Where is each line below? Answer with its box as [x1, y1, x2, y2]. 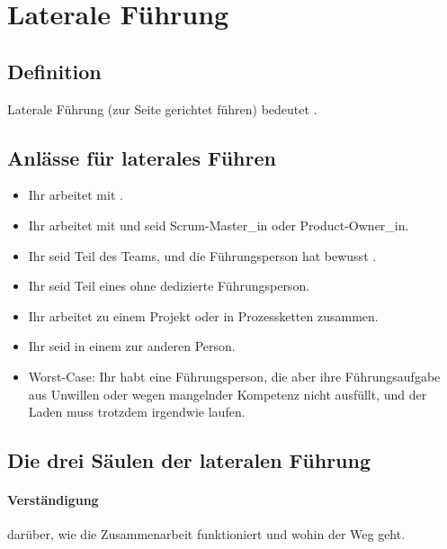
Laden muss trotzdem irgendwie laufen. [28, 402, 246, 421]
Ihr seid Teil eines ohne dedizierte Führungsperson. [28, 276, 310, 295]
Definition [7, 57, 102, 85]
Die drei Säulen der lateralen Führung [7, 446, 371, 474]
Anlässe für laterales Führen [7, 143, 276, 171]
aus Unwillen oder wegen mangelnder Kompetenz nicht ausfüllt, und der [28, 384, 427, 403]
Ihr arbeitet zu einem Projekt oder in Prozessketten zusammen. [28, 306, 379, 325]
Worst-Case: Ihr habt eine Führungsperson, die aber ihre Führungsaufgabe [28, 366, 441, 385]
